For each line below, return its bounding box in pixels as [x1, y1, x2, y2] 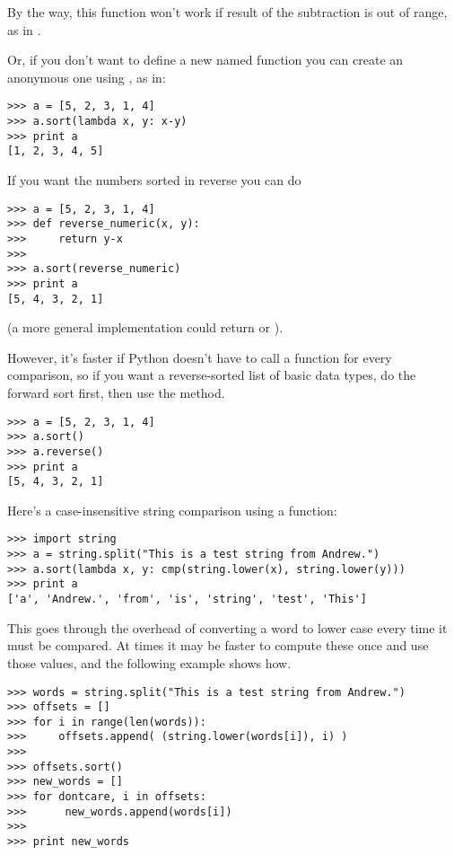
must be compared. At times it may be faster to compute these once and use [7, 636, 429, 655]
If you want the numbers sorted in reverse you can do [7, 171, 301, 189]
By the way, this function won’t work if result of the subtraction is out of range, [7, 3, 448, 21]
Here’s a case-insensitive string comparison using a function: [7, 500, 337, 519]
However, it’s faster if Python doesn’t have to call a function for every [7, 348, 392, 366]
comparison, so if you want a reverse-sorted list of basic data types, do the [7, 366, 416, 384]
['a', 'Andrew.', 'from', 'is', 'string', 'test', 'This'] [7, 593, 367, 606]
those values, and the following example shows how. [7, 653, 292, 672]
